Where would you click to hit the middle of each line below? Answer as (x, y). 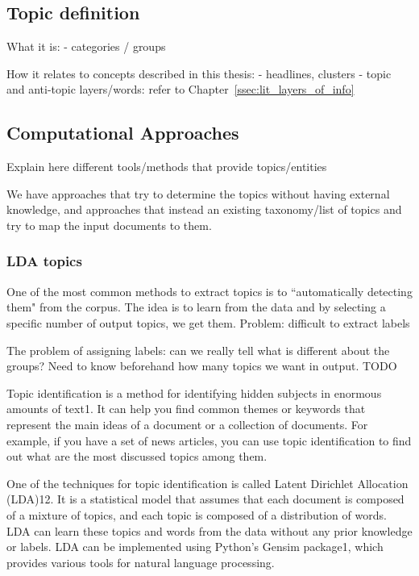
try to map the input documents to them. (109, 225)
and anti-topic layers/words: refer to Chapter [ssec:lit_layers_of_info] (180, 89)
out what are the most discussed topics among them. (137, 456)
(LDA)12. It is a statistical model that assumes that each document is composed (205, 499)
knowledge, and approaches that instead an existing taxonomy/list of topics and (204, 209)
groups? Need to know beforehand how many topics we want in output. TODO (202, 366)
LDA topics (44, 261)
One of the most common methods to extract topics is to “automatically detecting (209, 291)
